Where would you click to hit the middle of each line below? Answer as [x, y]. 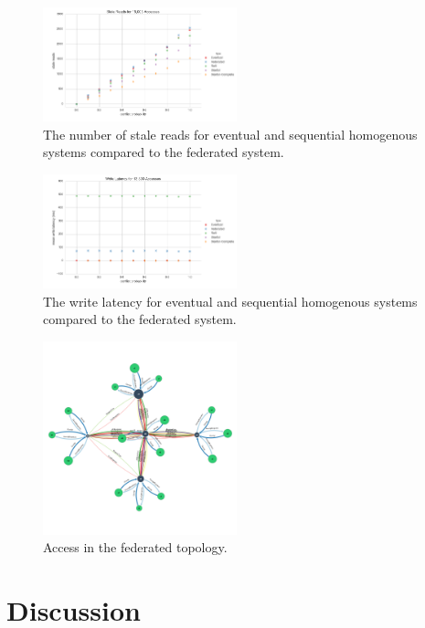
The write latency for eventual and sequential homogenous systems [230, 301]
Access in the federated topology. [135, 547]
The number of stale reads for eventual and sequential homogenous [230, 134]
